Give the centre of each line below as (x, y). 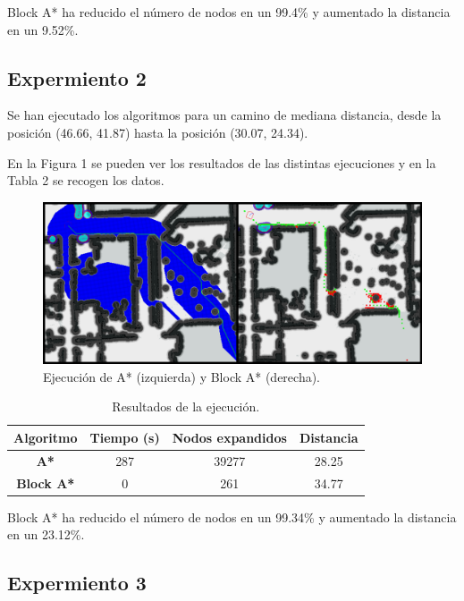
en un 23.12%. (46, 534)
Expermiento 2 (77, 77)
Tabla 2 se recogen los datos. (86, 180)
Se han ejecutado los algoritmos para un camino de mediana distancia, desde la (224, 115)
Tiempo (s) (125, 437)
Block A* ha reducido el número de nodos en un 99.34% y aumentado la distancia (232, 516)
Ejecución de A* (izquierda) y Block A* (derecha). (182, 376)
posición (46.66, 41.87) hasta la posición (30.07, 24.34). (158, 132)
